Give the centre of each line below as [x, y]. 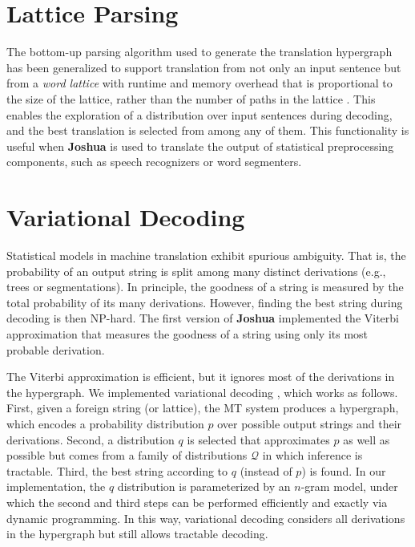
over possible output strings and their [310, 423]
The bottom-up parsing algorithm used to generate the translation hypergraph [199, 52]
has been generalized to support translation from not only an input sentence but [204, 67]
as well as [367, 439]
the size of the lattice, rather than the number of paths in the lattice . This [191, 98]
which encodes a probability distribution [105, 423]
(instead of [266, 470]
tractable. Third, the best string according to [117, 470]
